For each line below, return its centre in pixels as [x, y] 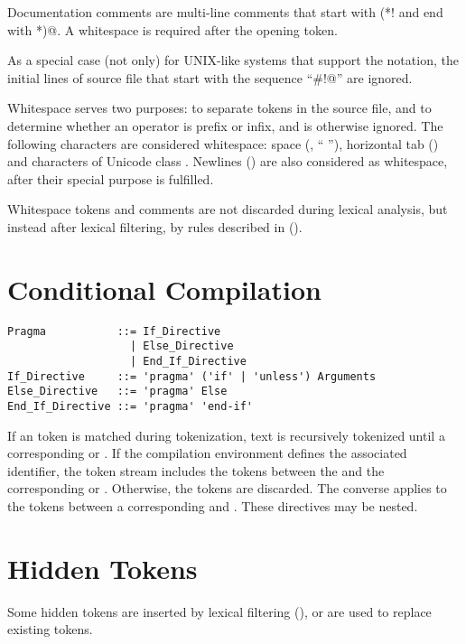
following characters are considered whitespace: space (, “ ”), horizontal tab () [223, 143]
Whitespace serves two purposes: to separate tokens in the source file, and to [219, 108]
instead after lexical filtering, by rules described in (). [155, 226]
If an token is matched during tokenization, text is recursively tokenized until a [226, 435]
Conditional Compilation [164, 289]
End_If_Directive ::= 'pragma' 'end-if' [130, 406]
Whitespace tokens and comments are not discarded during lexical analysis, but [228, 209]
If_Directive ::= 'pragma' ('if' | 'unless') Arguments [192, 376]
